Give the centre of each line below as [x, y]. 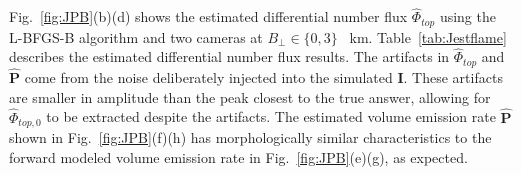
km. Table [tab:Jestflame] [428, 36]
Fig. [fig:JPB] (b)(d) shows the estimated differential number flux [208, 16]
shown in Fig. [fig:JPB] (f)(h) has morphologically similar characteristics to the [250, 137]
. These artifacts [453, 77]
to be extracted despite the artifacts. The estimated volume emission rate [271, 116]
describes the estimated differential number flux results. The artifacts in [229, 56]
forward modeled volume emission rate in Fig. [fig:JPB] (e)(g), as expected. [238, 156]
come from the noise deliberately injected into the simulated [208, 77]
